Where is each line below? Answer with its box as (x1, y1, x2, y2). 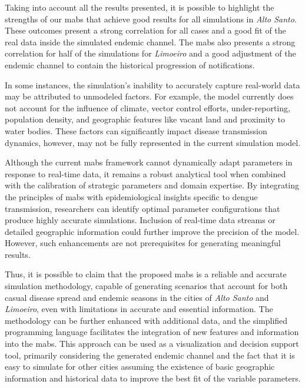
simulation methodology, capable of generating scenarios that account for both (5, 280, 288, 292)
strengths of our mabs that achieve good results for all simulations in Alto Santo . (5, 12, 297, 25)
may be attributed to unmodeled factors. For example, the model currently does (5, 90, 294, 102)
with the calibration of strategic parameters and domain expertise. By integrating (5, 179, 300, 191)
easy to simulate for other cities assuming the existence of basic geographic (5, 360, 275, 373)
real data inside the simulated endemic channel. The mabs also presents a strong (5, 35, 296, 48)
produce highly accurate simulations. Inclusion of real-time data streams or (5, 214, 276, 226)
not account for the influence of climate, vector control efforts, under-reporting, (5, 101, 290, 114)
